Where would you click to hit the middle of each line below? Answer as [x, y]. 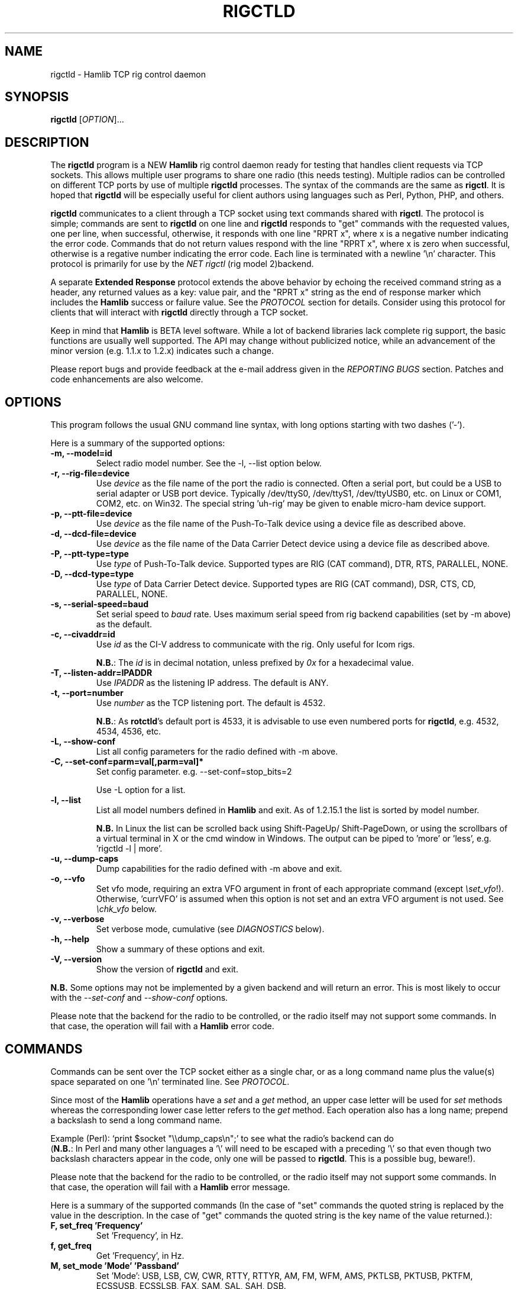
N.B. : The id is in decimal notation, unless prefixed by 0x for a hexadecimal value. [255, 663]
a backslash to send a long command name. [136, 1120]
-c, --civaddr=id [83, 634]
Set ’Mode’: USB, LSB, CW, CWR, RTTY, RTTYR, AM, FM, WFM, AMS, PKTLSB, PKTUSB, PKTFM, [284, 1275]
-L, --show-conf [83, 742]
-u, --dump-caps [85, 859]
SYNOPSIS [37, 97]
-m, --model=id [81, 453]
